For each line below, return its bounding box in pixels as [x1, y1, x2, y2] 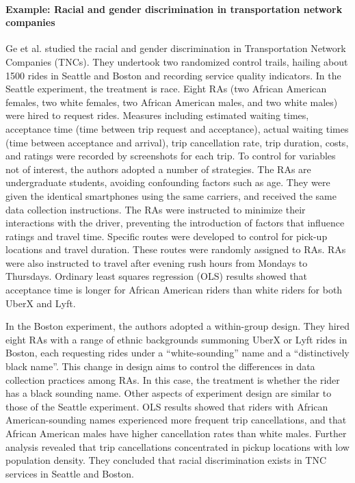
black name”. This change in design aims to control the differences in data [5, 359, 315, 374]
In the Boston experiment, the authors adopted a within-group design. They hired [5, 319, 350, 333]
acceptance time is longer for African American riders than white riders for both [5, 283, 343, 297]
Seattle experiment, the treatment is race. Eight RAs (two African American [5, 81, 327, 96]
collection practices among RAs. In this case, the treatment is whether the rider [5, 372, 340, 387]
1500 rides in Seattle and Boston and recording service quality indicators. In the [5, 68, 341, 82]
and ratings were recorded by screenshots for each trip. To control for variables [5, 148, 336, 163]
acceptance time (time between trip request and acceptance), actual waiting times [5, 121, 349, 135]
